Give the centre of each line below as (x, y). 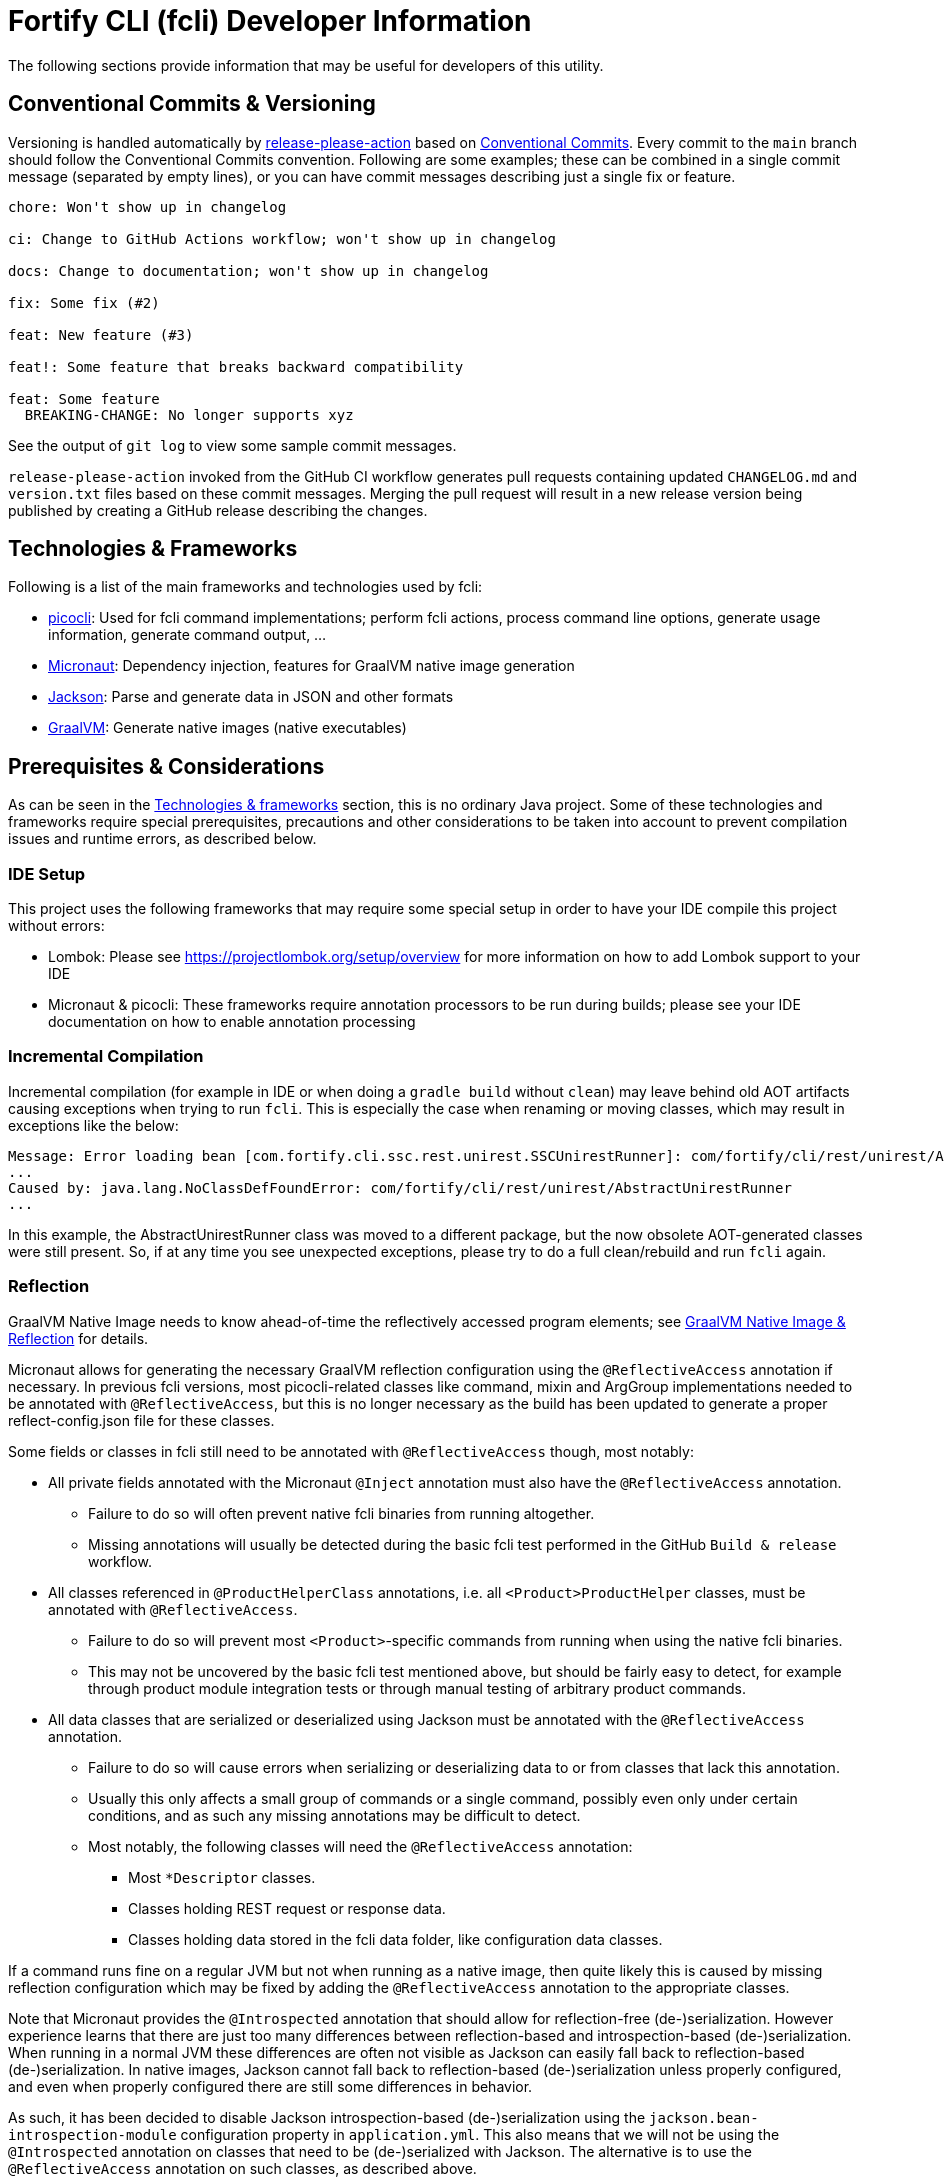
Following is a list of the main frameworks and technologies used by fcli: (245, 587)
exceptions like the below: (93, 1125)
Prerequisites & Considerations (166, 766)
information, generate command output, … (187, 635)
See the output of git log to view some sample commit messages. (232, 445)
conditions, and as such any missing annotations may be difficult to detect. (334, 1815)
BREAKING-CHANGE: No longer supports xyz (189, 414)
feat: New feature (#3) (101, 334)
